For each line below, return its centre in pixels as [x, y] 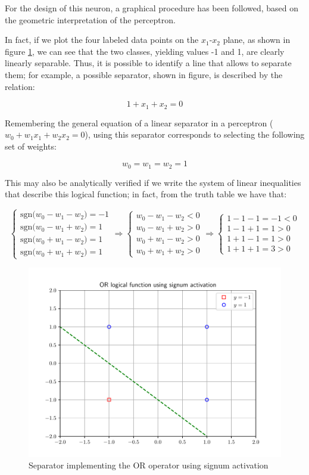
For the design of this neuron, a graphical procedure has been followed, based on [152, 8]
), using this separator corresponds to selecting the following [195, 134]
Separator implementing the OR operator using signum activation [149, 465]
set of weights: [31, 146]
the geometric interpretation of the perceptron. [90, 19]
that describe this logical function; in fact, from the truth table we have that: [146, 194]
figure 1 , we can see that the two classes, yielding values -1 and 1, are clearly [145, 51]
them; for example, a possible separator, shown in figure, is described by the [144, 74]
